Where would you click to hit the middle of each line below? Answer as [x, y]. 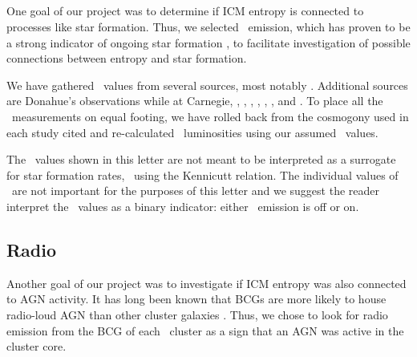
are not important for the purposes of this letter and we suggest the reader [195, 191]
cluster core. [36, 346]
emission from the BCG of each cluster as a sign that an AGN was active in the [205, 330]
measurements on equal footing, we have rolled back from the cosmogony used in [210, 116]
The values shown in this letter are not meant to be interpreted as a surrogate [201, 159]
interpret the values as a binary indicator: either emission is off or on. [183, 206]
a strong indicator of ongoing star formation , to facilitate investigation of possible [208, 42]
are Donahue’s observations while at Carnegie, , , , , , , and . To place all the [195, 101]
